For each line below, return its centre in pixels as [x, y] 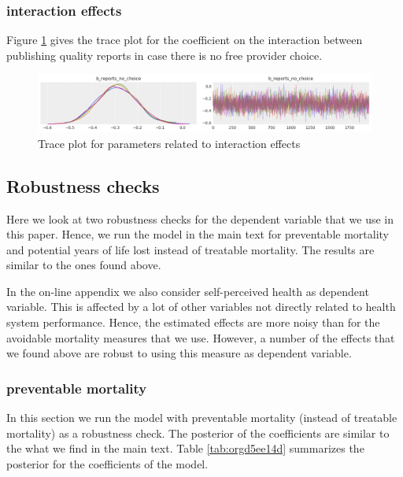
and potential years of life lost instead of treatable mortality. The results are [190, 249]
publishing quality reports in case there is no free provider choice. [165, 55]
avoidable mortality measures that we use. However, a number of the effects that [201, 337]
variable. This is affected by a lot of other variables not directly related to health [201, 307]
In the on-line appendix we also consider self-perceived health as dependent [188, 291]
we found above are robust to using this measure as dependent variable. [179, 353]
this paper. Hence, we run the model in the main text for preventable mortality [198, 234]
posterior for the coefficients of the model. [107, 463]
